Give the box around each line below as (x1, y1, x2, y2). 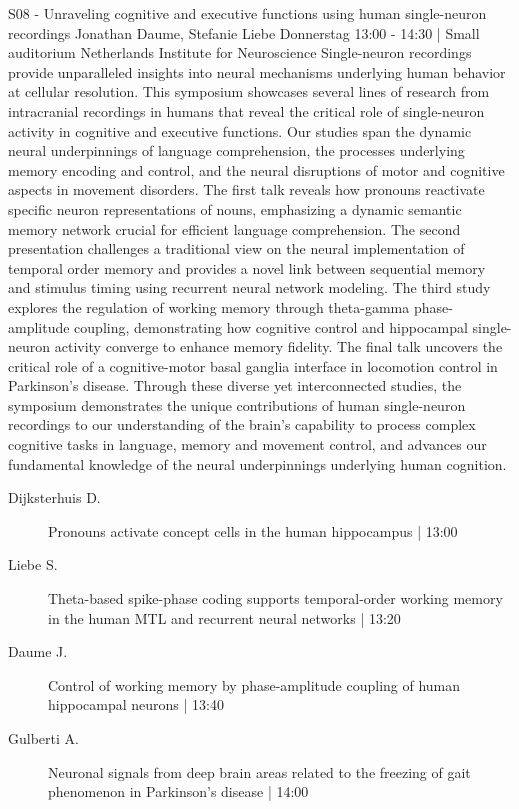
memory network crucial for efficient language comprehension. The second (8, 218, 461, 239)
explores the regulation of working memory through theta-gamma (8, 296, 410, 317)
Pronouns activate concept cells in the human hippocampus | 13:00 (48, 520, 458, 541)
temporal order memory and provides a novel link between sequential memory (8, 257, 486, 278)
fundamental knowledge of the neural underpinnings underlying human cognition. (8, 453, 507, 474)
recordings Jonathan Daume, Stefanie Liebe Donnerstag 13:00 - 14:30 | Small (8, 22, 480, 43)
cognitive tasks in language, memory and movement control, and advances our (8, 434, 487, 455)
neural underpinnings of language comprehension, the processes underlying (8, 140, 465, 161)
